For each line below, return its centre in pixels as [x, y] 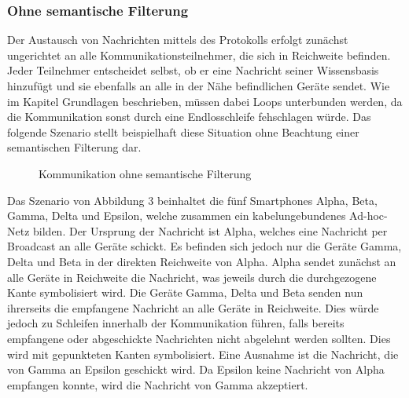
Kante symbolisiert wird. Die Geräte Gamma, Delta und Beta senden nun [185, 292]
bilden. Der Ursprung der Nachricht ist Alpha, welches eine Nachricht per [210, 230]
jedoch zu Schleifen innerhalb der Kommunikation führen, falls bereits [176, 323]
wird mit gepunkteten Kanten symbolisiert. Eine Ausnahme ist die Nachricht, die [203, 354]
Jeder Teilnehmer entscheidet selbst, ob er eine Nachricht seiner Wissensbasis [193, 70]
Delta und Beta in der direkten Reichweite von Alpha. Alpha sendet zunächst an [202, 261]
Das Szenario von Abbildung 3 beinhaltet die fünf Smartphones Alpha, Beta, [192, 200]
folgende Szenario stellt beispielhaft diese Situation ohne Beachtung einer [183, 131]
